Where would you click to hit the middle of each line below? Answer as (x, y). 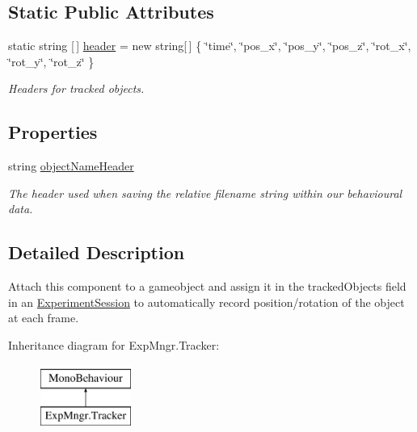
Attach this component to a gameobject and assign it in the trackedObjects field (207, 286)
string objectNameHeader (71, 166)
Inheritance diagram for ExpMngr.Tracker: (114, 344)
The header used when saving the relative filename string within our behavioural (205, 193)
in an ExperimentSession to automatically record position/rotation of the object (206, 302)
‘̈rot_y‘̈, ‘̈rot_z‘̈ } (51, 61)
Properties (53, 132)
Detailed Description (97, 252)
